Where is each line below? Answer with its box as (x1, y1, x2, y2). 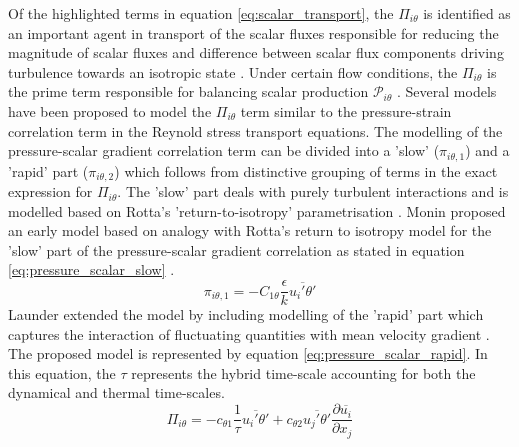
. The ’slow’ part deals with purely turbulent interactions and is (117, 181, 509, 202)
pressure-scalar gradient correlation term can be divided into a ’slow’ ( (8, 140, 440, 161)
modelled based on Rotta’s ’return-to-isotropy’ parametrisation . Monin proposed (8, 200, 506, 221)
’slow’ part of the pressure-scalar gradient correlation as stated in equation (8, 239, 465, 260)
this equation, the (8, 362, 116, 383)
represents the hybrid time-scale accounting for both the (131, 362, 476, 383)
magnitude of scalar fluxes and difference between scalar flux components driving (8, 42, 504, 63)
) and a (465, 140, 510, 161)
